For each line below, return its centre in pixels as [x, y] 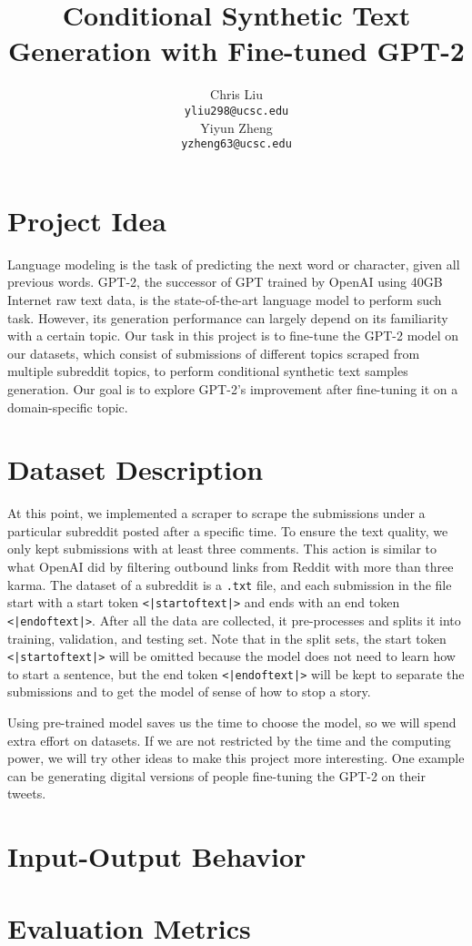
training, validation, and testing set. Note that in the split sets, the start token [227, 638]
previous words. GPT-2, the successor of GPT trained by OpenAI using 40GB [225, 282]
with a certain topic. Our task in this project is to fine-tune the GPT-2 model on [233, 336]
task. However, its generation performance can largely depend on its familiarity [228, 317]
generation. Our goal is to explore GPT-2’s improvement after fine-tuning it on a [233, 388]
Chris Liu [236, 94]
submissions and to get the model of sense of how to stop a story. [189, 692]
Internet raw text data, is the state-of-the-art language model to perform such [225, 299]
